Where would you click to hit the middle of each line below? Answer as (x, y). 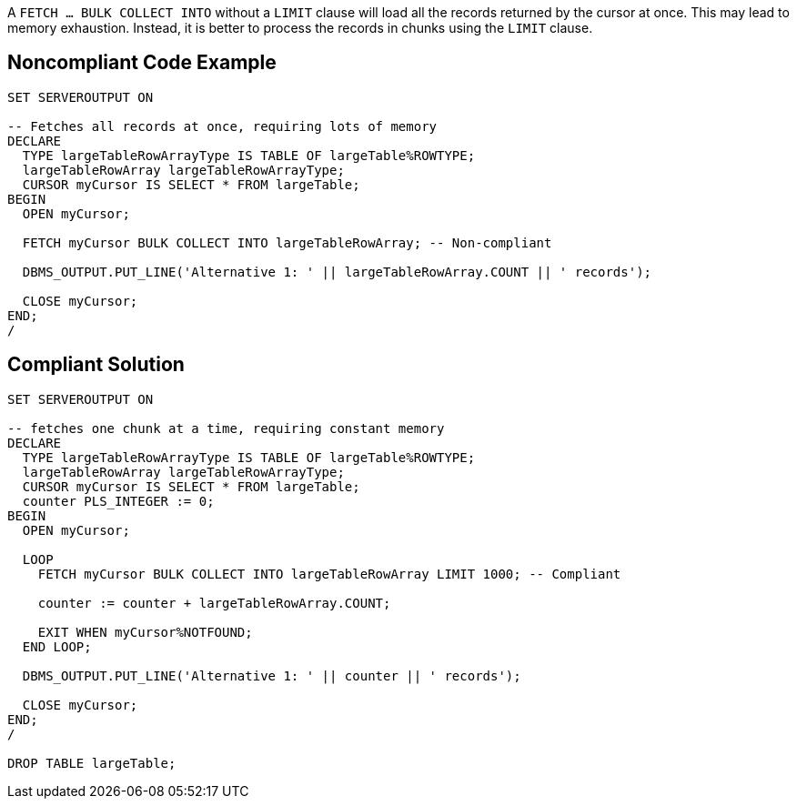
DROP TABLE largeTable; (92, 763)
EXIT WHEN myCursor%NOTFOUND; (145, 632)
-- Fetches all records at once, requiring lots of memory (222, 126)
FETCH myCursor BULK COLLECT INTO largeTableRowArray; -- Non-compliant (287, 242)
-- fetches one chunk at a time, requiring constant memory (226, 428)
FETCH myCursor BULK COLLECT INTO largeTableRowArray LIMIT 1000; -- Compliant (329, 574)
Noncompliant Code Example (142, 63)
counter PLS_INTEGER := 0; (118, 501)
